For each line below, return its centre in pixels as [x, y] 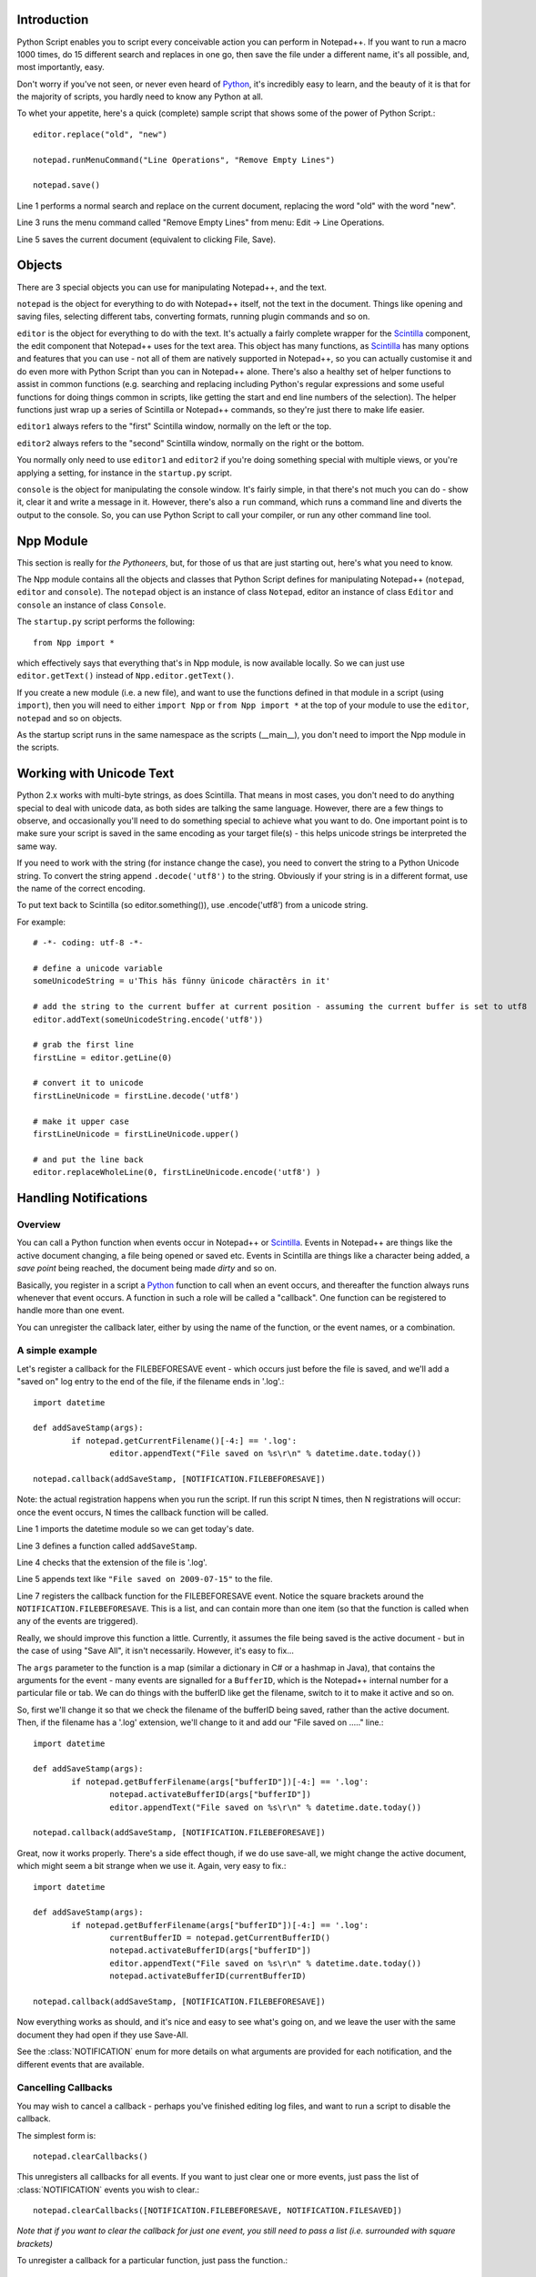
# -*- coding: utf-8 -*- [88, 943]
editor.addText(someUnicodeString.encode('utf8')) [148, 1019]
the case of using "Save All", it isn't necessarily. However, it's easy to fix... [156, 1651]
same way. [37, 846]
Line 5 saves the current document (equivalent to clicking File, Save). [147, 239]
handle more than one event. [71, 1311]
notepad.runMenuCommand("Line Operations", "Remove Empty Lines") [184, 160]
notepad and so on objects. [70, 718]
